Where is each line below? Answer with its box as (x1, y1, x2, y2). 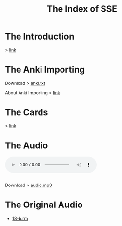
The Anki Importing (5, 64, 85, 75)
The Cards (5, 107, 48, 118)
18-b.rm (12, 215, 28, 221)
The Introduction (5, 31, 75, 42)
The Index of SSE (47, 3, 117, 15)
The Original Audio (5, 199, 83, 210)
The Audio (5, 140, 48, 151)
